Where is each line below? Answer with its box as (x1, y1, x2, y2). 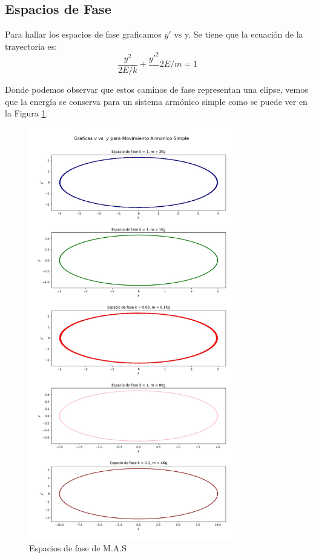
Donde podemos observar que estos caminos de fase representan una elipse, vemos (5, 82, 308, 95)
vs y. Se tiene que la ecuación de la (174, 28, 303, 41)
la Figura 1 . (5, 107, 48, 119)
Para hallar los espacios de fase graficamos (5, 28, 162, 41)
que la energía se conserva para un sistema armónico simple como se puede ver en (5, 95, 308, 107)
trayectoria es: (5, 39, 58, 52)
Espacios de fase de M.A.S (29, 541, 127, 554)
